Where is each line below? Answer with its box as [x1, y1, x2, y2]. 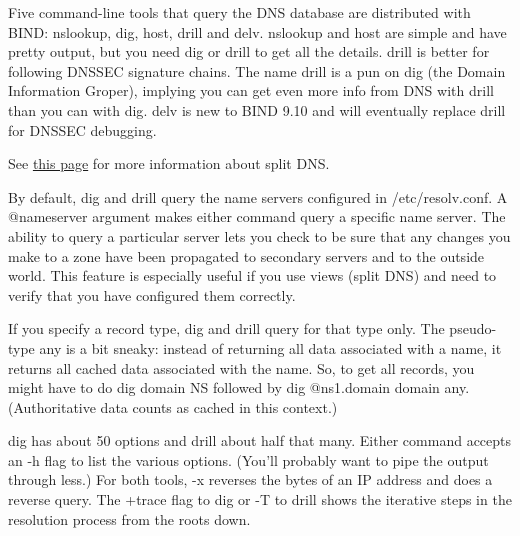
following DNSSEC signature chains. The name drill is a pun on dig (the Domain [8, 60, 506, 81]
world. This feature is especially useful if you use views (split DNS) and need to [8, 265, 497, 286]
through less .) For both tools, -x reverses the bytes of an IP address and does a [8, 469, 493, 490]
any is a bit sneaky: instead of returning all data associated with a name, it [39, 337, 502, 358]
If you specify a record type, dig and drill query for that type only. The [8, 318, 445, 339]
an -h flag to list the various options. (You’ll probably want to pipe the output [8, 449, 489, 470]
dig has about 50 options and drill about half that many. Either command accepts [8, 430, 512, 451]
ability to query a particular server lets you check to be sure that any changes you [8, 225, 511, 246]
